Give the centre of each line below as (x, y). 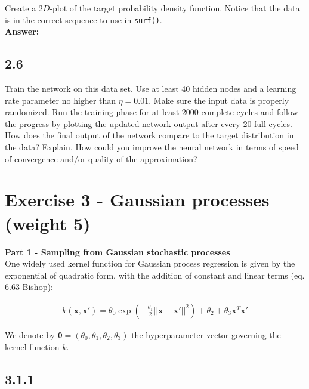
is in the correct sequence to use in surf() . (84, 19)
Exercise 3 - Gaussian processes (137, 200)
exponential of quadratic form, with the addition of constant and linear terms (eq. (155, 275)
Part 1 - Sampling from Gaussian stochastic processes (118, 251)
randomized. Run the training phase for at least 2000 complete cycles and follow (152, 112)
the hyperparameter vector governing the (206, 334)
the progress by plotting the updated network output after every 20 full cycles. (149, 123)
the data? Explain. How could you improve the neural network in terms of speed (152, 147)
